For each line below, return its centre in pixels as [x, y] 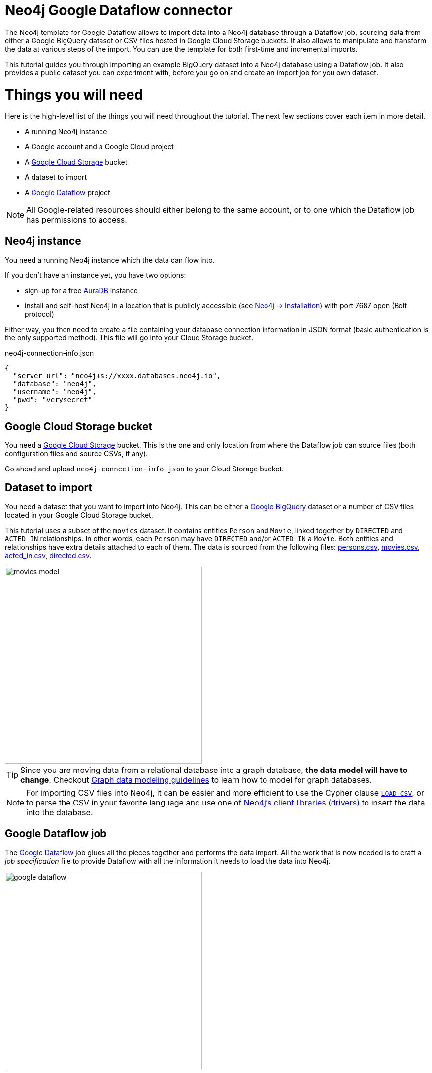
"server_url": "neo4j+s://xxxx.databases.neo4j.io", [117, 376]
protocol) [39, 314]
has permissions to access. [77, 220]
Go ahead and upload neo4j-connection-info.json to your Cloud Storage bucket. [145, 469]
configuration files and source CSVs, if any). [77, 453]
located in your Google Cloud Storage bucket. [79, 515]
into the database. [60, 812]
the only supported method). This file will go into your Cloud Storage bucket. [129, 338]
